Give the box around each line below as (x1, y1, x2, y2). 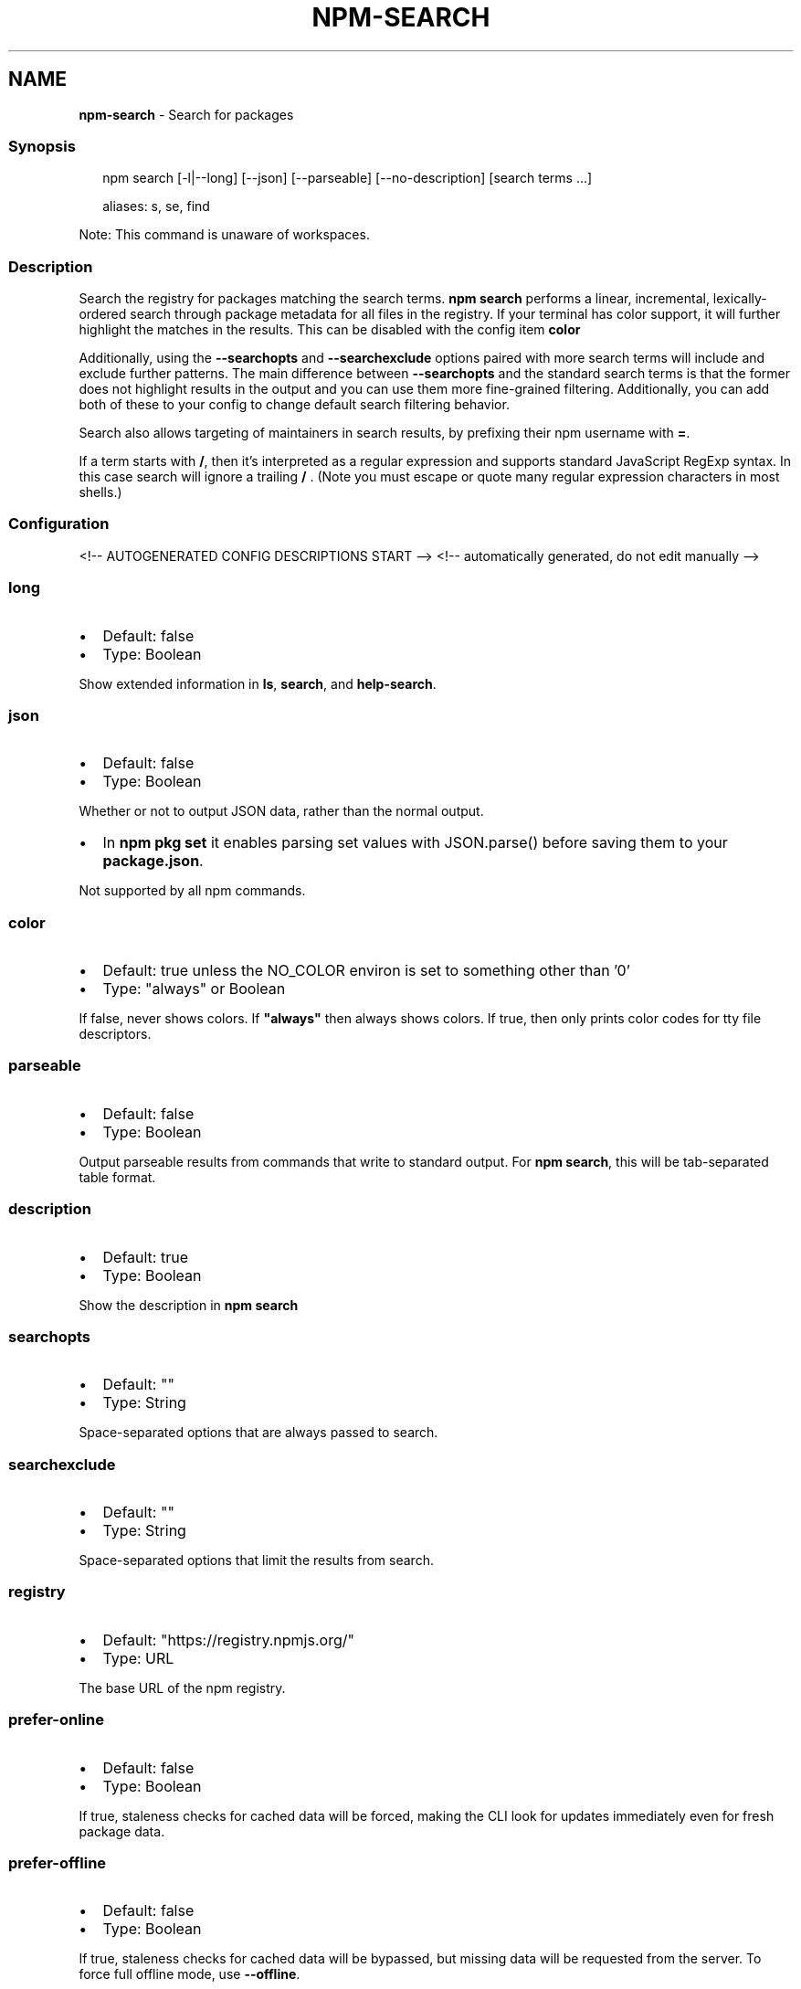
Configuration (8, 514, 110, 534)
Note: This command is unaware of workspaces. (79, 227, 370, 243)
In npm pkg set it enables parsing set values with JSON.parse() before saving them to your (102, 833, 728, 852)
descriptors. (79, 1026, 152, 1042)
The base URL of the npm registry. (79, 1679, 286, 1696)
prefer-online (8, 1710, 104, 1730)
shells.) (79, 484, 122, 501)
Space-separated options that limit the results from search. (79, 1552, 434, 1569)
